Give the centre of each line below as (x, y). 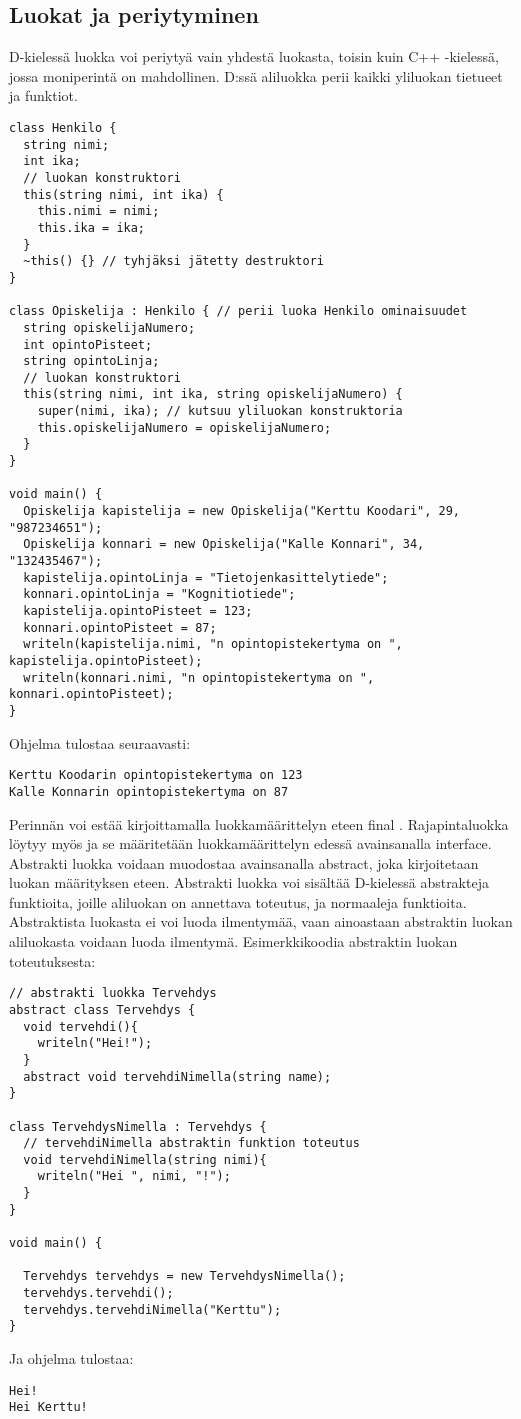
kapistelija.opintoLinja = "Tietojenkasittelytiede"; (206, 577)
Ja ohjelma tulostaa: (71, 1358)
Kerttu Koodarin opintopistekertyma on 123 (156, 775)
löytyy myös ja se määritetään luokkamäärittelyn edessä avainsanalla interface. (250, 843)
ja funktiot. (43, 95)
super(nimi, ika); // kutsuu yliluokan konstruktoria (220, 411)
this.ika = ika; (91, 227)
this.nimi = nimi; (98, 211)
